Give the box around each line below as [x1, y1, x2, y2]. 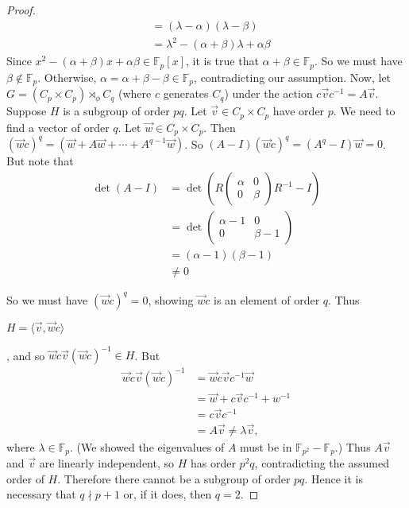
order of [6, 470, 44, 487]
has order [190, 455, 236, 471]
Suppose [6, 103, 47, 119]
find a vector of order [6, 118, 110, 135]
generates [163, 85, 209, 102]
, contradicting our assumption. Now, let [194, 68, 392, 85]
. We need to [333, 103, 395, 119]
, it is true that [185, 52, 259, 69]
